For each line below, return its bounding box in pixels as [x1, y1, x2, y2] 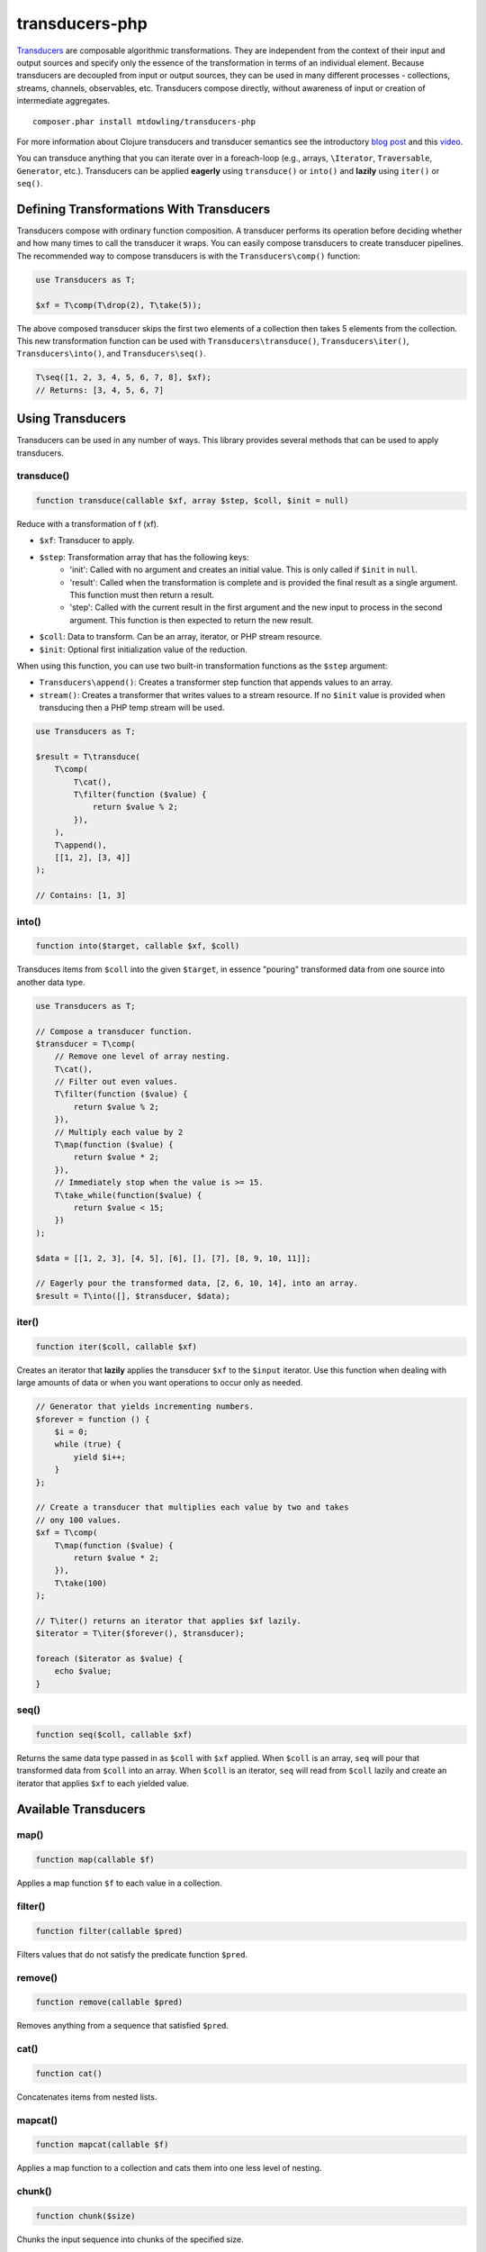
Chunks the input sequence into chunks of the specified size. [16, 2234, 244, 2245]
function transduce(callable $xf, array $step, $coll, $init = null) [35, 495, 349, 506]
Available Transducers [16, 1802, 146, 1817]
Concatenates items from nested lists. [16, 2091, 157, 2102]
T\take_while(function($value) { [54, 1190, 202, 1200]
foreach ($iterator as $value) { [35, 1654, 184, 1664]
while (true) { [54, 1439, 121, 1449]
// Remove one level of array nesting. [54, 1051, 231, 1062]
